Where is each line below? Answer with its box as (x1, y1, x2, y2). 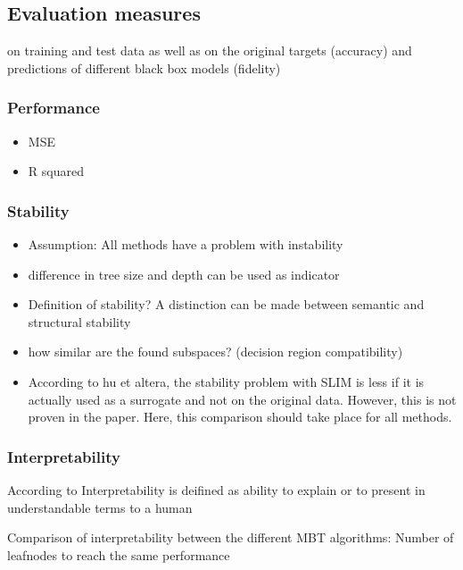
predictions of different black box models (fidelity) (7, 58, 281, 77)
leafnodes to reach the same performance (7, 545, 230, 564)
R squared (28, 162, 84, 180)
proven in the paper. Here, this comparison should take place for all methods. (28, 407, 452, 426)
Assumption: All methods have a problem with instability (28, 235, 343, 254)
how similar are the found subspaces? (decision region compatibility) (28, 342, 403, 361)
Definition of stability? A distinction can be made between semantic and (28, 295, 425, 314)
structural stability (28, 312, 131, 331)
